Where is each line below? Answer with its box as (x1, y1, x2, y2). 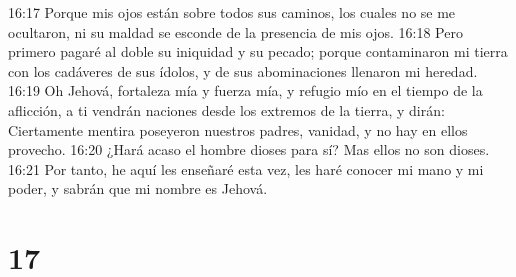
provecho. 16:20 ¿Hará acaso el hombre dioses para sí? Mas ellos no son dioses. (8, 139, 490, 160)
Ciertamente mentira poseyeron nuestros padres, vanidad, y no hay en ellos (8, 119, 468, 140)
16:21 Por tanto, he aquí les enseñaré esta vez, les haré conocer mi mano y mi (8, 158, 484, 179)
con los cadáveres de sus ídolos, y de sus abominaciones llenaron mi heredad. (8, 60, 478, 81)
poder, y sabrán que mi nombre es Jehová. (8, 178, 268, 199)
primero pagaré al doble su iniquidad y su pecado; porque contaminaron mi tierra (8, 41, 508, 62)
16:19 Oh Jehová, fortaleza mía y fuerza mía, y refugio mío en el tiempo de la (8, 80, 483, 101)
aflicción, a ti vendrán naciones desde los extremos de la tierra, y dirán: (8, 99, 445, 120)
